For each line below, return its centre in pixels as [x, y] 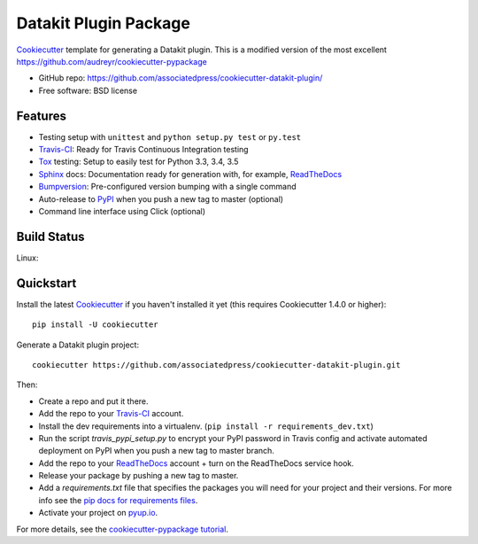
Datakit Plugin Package [103, 23]
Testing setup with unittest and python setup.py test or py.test [170, 136]
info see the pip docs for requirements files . [118, 500]
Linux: [27, 258]
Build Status [50, 236]
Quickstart [46, 283]
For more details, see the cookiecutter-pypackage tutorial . [123, 529]
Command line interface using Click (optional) [122, 211]
